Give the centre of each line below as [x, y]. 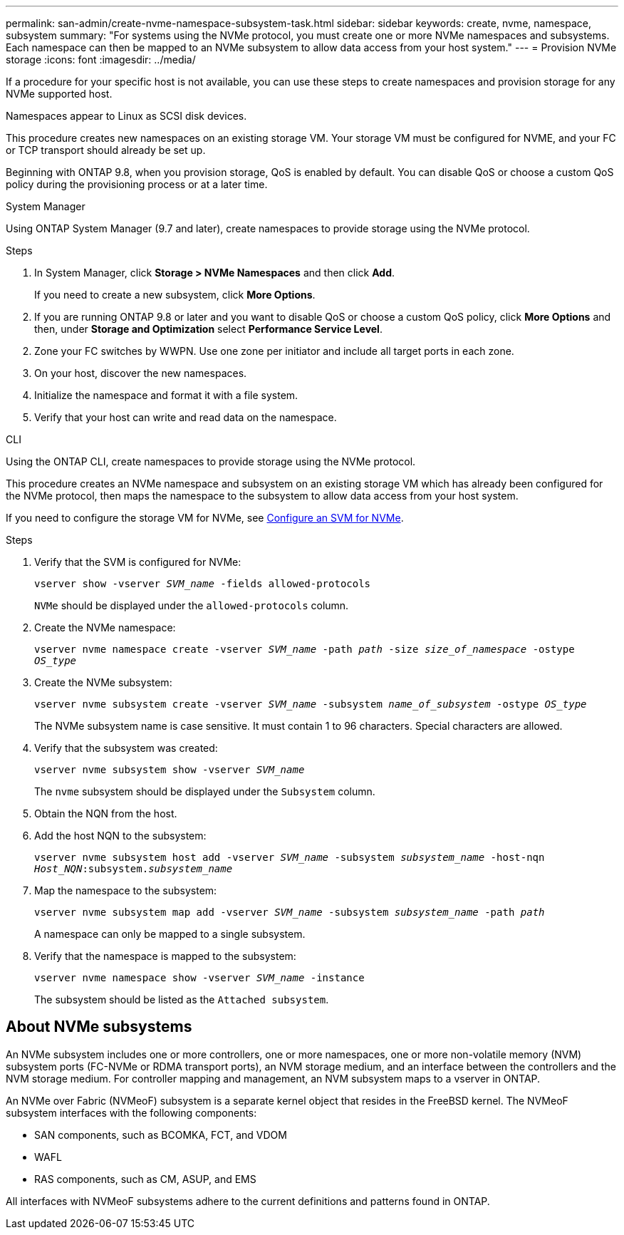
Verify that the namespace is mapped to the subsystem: [165, 956]
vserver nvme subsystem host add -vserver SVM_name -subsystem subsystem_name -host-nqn [290, 857]
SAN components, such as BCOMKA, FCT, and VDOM [161, 1135]
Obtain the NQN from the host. [106, 813]
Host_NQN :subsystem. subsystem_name [134, 869]
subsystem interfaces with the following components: [131, 1112]
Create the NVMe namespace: [105, 627]
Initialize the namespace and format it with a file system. [166, 395]
